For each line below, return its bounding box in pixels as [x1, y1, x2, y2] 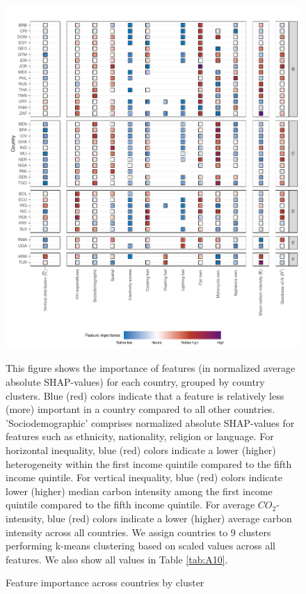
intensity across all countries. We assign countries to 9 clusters [6, 524, 271, 539]
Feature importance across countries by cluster [6, 575, 204, 590]
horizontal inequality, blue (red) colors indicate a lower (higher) [6, 442, 276, 457]
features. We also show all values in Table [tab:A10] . [6, 552, 228, 566]
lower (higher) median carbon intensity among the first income [6, 483, 273, 498]
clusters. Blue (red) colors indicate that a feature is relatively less [6, 388, 284, 402]
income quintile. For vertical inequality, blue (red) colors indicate [6, 470, 282, 485]
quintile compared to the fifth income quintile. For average [6, 497, 255, 512]
